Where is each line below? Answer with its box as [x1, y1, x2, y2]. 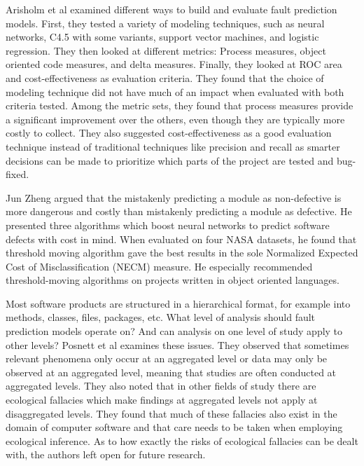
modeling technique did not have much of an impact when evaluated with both [6, 84, 344, 99]
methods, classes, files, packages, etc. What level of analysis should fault [6, 310, 316, 324]
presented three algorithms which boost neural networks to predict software [6, 217, 330, 232]
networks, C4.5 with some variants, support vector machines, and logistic [6, 29, 319, 44]
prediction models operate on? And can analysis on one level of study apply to [6, 324, 343, 338]
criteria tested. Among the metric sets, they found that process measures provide [6, 98, 353, 113]
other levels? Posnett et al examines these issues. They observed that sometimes [6, 337, 349, 352]
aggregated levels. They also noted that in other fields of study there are [6, 378, 316, 393]
